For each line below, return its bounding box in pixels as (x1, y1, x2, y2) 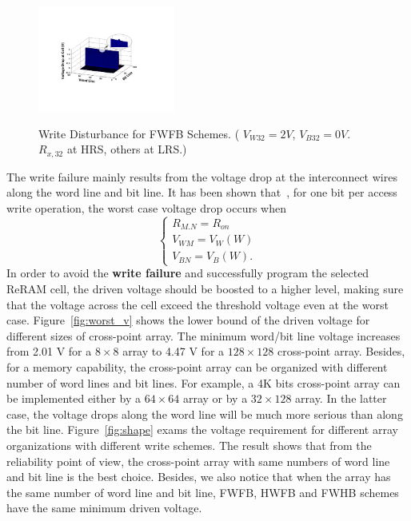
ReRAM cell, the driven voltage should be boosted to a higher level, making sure (6, 280, 404, 297)
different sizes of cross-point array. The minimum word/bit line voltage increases (6, 327, 401, 344)
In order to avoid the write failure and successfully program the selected (6, 264, 369, 281)
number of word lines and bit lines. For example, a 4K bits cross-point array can (6, 374, 401, 391)
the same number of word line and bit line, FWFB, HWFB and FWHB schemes (6, 483, 399, 500)
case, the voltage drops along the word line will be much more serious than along (6, 405, 403, 422)
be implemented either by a (6, 390, 142, 407)
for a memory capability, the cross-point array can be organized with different (6, 359, 388, 376)
